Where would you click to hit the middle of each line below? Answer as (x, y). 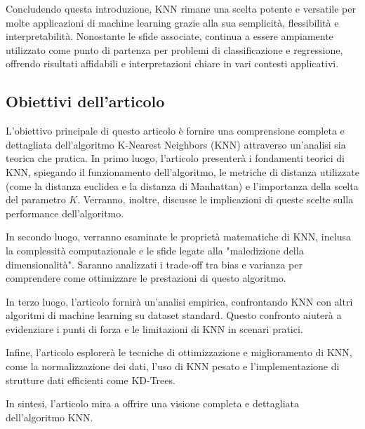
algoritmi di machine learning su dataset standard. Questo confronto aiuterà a (174, 315)
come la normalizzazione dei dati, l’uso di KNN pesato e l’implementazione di (173, 366)
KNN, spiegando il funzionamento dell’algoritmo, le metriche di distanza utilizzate (182, 171)
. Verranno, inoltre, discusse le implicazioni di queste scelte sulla (215, 199)
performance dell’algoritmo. (65, 213)
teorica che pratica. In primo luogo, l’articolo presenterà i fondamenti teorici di (175, 158)
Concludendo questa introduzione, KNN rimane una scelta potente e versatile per (181, 8)
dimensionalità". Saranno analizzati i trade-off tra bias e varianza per (154, 264)
